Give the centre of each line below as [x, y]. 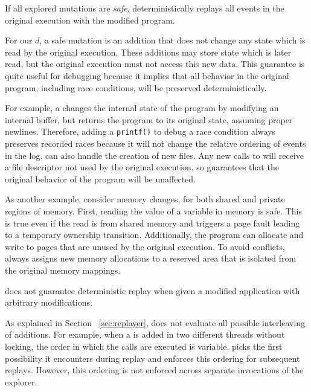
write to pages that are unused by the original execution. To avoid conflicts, [145, 246]
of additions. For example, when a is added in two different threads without [145, 334]
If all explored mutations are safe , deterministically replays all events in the [145, 8]
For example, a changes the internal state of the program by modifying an [142, 108]
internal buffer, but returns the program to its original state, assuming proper [149, 119]
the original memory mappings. [63, 270]
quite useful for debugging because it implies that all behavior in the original [147, 75]
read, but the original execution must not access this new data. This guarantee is [155, 64]
